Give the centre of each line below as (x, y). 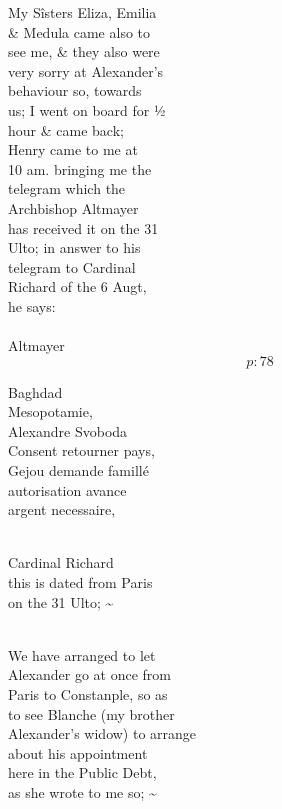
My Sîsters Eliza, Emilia (82, 12)
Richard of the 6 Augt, (77, 286)
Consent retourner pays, (81, 450)
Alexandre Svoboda (68, 430)
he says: (32, 305)
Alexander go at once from (90, 674)
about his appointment (78, 752)
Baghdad (35, 391)
